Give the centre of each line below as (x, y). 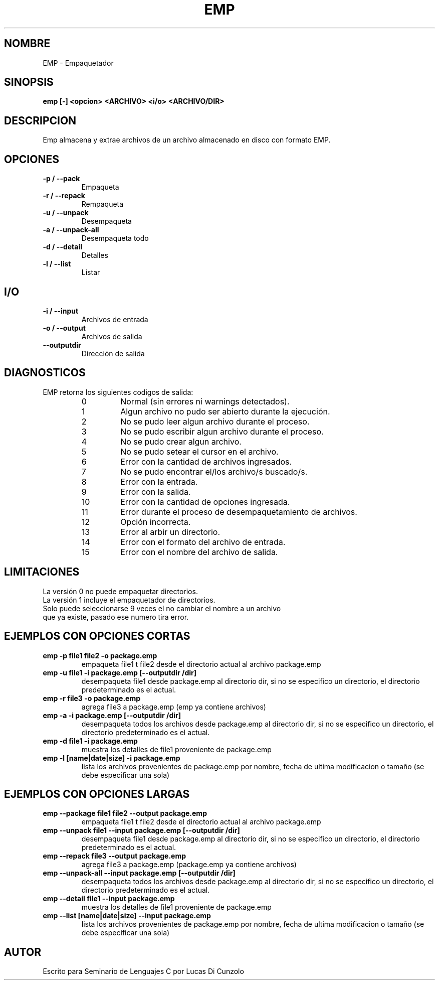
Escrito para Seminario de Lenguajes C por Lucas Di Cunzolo (143, 971)
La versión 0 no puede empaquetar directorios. (120, 591)
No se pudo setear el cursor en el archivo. (199, 451)
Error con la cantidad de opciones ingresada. (205, 502)
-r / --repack (64, 196)
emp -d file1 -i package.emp (90, 741)
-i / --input (61, 311)
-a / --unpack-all (71, 230)
